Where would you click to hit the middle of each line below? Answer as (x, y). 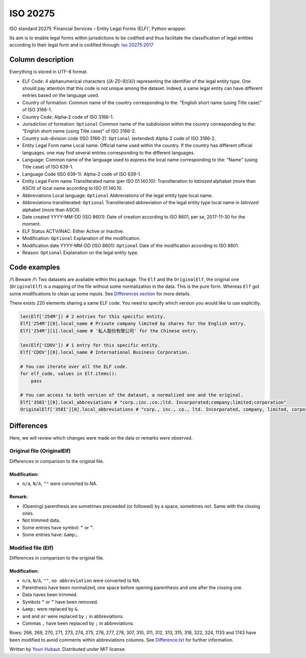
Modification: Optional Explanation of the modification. (81, 238)
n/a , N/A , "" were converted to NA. (60, 484)
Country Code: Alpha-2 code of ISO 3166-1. (68, 117)
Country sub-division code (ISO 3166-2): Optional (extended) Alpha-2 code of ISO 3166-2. (119, 138)
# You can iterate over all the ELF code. (74, 367)
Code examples (35, 267)
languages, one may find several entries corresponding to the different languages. (109, 153)
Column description (42, 59)
